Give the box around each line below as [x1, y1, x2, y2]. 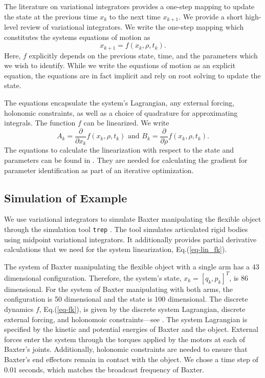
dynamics [4, 304, 34, 314]
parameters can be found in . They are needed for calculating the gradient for [4, 154, 248, 165]
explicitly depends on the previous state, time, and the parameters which [29, 50, 258, 60]
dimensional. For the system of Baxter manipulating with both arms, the [4, 283, 233, 294]
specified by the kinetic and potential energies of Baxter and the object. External [4, 324, 258, 334]
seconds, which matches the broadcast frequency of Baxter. [19, 364, 205, 374]
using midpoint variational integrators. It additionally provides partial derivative [4, 234, 257, 244]
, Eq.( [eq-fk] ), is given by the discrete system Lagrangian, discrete [39, 304, 246, 314]
